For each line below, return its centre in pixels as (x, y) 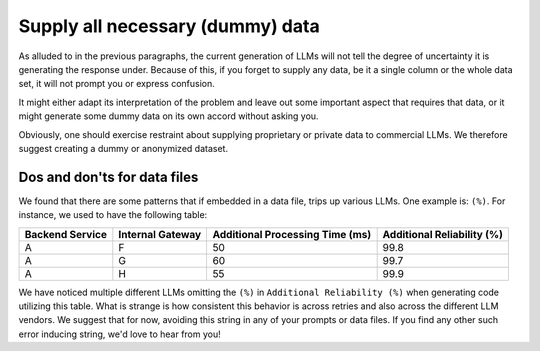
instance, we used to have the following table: (113, 215)
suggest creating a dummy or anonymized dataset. (123, 148)
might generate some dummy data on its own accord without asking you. (168, 116)
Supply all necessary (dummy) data (169, 26)
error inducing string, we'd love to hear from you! (119, 334)
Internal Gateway (160, 234)
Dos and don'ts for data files (108, 176)
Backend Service (65, 234)
